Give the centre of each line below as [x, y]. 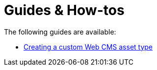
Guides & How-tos [64, 10]
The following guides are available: [60, 32]
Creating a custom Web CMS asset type [88, 47]
